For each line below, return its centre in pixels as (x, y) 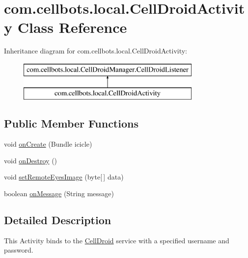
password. (19, 250)
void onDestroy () (31, 160)
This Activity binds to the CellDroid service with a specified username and (117, 240)
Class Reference (72, 27)
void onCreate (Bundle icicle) (48, 144)
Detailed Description (58, 220)
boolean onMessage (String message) (59, 193)
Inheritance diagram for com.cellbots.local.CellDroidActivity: (96, 51)
